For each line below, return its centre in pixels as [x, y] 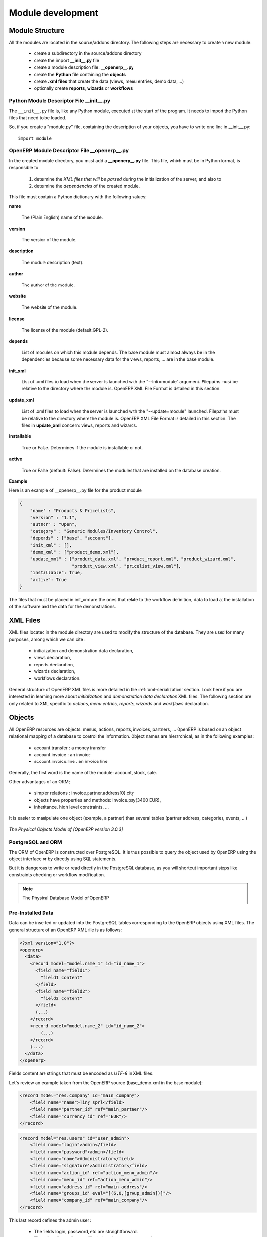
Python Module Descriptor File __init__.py [60, 101]
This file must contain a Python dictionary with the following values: [78, 197]
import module [35, 138]
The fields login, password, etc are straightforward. [86, 1232]
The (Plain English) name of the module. [62, 217]
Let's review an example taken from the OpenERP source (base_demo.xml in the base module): [106, 1082]
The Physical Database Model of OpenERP [66, 898]
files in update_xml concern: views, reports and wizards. [80, 425]
